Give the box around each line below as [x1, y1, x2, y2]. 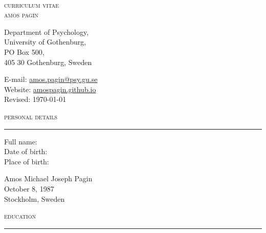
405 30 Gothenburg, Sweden [4, 56, 92, 67]
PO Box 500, [4, 46, 45, 57]
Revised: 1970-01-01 [4, 94, 66, 104]
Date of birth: [4, 146, 48, 157]
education [4, 210, 36, 221]
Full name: [4, 136, 37, 146]
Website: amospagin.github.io [4, 83, 96, 94]
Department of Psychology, [4, 26, 89, 37]
